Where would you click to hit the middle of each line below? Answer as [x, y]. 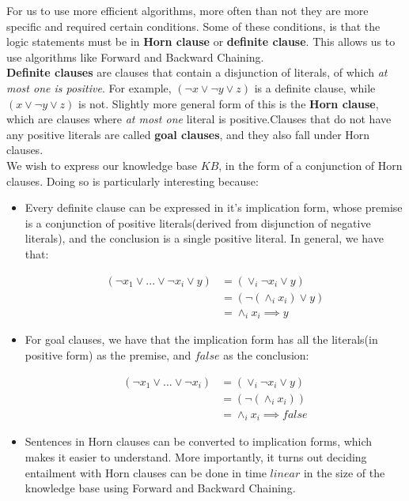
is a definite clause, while [315, 87]
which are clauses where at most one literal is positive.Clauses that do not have [199, 119]
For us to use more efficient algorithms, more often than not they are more [187, 10]
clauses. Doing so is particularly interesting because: [133, 181]
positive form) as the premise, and [108, 354]
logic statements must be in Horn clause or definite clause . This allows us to [201, 41]
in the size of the [344, 472]
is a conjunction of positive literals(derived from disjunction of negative [198, 222]
